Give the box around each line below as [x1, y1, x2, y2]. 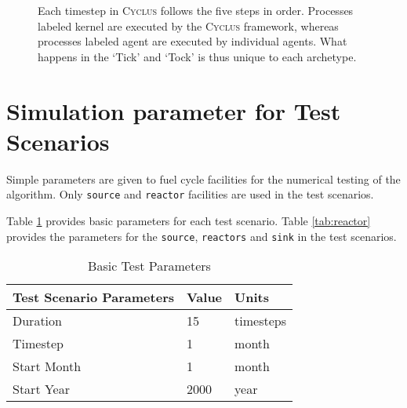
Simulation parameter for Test [6, 94, 341, 126]
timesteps [234, 311, 286, 330]
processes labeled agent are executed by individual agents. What [38, 33, 347, 49]
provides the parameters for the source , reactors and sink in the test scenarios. [6, 228, 397, 244]
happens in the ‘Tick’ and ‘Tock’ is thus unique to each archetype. [38, 48, 357, 64]
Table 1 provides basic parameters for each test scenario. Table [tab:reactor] [6, 212, 371, 228]
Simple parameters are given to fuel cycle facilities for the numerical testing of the [6, 170, 401, 187]
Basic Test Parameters [88, 257, 211, 275]
